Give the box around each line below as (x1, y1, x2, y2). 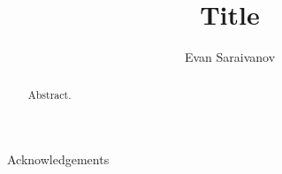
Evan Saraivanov (184, 48, 276, 66)
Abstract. (27, 87, 72, 102)
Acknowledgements (7, 150, 110, 169)
